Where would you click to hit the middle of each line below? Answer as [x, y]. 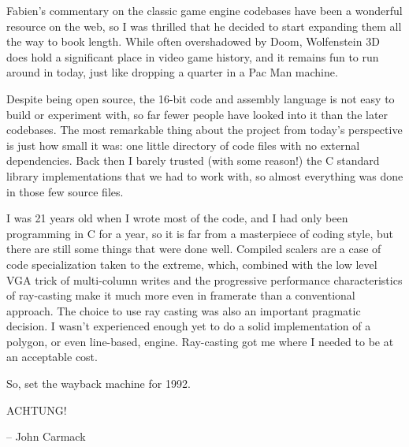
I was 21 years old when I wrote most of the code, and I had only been [177, 218]
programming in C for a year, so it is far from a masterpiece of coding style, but [200, 233]
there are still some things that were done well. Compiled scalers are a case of [194, 249]
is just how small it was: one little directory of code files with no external [183, 145]
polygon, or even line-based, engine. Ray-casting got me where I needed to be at [200, 341]
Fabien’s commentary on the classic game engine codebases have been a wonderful [204, 10]
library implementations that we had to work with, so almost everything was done [205, 175]
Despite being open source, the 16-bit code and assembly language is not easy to [201, 98]
